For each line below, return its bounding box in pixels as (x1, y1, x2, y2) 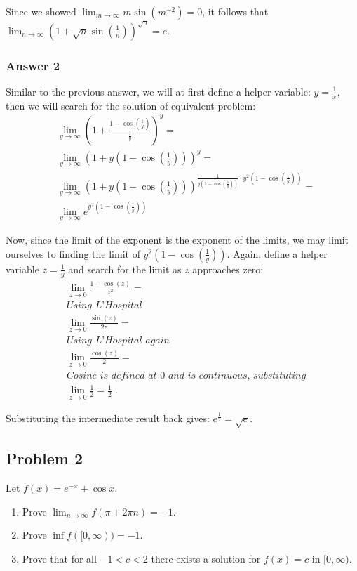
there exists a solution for (151, 551, 261, 566)
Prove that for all (22, 551, 97, 566)
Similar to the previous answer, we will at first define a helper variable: (6, 84, 311, 98)
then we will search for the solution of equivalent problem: (6, 98, 256, 112)
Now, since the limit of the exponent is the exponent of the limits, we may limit (6, 232, 349, 247)
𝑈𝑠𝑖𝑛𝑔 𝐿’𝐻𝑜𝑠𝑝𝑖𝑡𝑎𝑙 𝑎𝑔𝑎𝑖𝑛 (66, 335, 170, 346)
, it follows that (202, 4, 269, 18)
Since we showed (6, 4, 76, 18)
